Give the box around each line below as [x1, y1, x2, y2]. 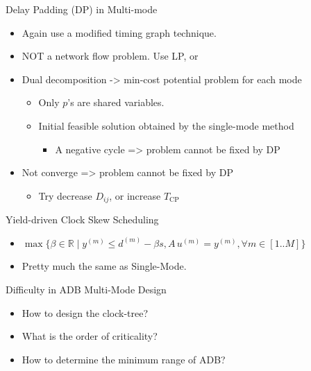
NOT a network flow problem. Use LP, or [22, 49, 199, 63]
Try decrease [38, 188, 92, 202]
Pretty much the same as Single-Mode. [22, 259, 187, 273]
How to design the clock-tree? [22, 305, 149, 320]
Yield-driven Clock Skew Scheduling [6, 212, 159, 227]
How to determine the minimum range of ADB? [22, 352, 226, 366]
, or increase [109, 188, 161, 202]
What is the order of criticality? [22, 329, 158, 343]
